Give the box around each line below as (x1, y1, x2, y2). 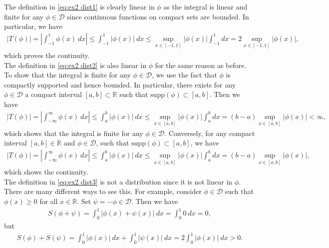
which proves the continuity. (4, 50, 90, 60)
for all (39, 196, 58, 206)
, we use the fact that (152, 69, 217, 80)
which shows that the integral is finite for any (4, 127, 143, 138)
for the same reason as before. (155, 59, 247, 70)
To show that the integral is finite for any (4, 69, 131, 80)
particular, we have (4, 21, 62, 31)
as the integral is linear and (163, 1, 248, 11)
